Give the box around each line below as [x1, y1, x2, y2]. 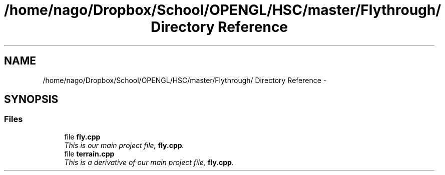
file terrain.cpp [64, 149, 115, 158]
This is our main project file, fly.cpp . [64, 140, 184, 149]
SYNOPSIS [4, 93, 59, 106]
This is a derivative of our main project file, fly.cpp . [64, 157, 234, 166]
